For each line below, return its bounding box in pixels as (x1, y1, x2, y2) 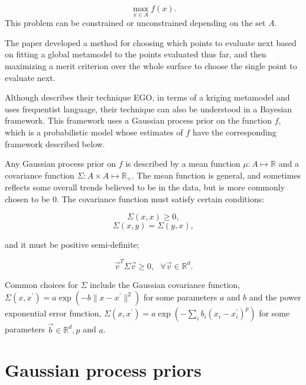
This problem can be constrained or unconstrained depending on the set (5, 17, 266, 29)
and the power (249, 291, 301, 303)
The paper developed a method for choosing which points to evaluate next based (5, 36, 297, 48)
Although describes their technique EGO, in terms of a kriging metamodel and (5, 91, 290, 103)
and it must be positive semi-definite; (5, 238, 139, 251)
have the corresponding (192, 125, 276, 138)
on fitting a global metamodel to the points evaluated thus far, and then (5, 48, 266, 60)
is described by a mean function (125, 157, 240, 170)
